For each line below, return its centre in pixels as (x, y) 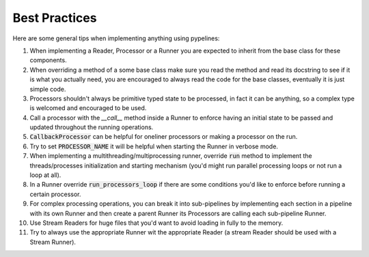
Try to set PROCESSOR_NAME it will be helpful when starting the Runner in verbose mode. (154, 146)
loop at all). (45, 175)
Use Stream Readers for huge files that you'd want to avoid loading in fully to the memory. (156, 223)
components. (49, 60)
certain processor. (55, 194)
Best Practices (55, 18)
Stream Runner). (53, 242)
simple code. (48, 89)
